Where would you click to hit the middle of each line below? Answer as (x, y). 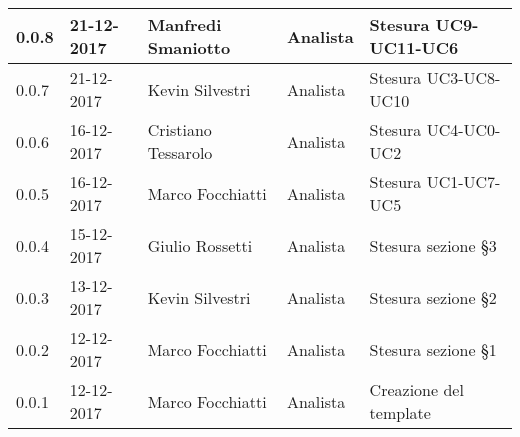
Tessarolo (180, 152)
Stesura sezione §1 (433, 349)
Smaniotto (189, 47)
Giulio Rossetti (200, 245)
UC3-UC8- (463, 77)
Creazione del (416, 389)
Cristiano (179, 129)
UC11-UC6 (414, 47)
